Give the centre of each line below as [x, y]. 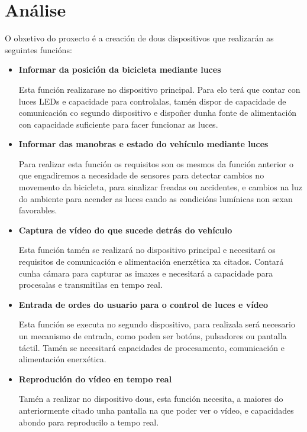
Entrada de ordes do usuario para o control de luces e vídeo [143, 304]
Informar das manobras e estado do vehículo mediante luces [143, 144]
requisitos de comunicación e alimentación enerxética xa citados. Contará [151, 262]
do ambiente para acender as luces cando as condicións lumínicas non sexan [156, 198]
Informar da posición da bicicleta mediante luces [120, 69]
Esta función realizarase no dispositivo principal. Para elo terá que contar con [159, 89]
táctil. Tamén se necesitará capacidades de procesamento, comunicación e [151, 347]
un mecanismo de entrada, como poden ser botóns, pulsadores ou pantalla [153, 336]
